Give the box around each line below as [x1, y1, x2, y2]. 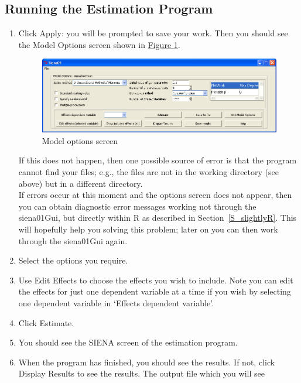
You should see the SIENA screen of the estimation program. [18, 336, 238, 348]
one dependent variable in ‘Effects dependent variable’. [18, 296, 214, 309]
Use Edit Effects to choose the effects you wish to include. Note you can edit [18, 273, 293, 286]
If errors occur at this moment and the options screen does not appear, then [18, 189, 292, 201]
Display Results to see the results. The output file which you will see [18, 367, 265, 379]
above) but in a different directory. [18, 177, 143, 189]
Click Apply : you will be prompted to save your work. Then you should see [18, 27, 288, 39]
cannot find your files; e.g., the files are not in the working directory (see [18, 166, 279, 178]
